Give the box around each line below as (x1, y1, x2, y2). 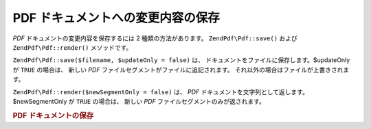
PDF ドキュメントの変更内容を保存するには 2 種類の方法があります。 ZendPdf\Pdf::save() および (12, 34, 298, 42)
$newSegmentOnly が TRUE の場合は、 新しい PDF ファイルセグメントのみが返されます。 (12, 97, 266, 105)
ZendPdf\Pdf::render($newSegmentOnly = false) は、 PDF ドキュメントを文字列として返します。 (12, 87, 309, 96)
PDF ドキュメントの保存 (12, 111, 94, 120)
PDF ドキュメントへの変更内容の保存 (12, 10, 220, 25)
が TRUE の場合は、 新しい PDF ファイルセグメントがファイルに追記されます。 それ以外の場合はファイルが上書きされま (12, 66, 350, 74)
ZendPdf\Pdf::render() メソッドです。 (12, 43, 133, 51)
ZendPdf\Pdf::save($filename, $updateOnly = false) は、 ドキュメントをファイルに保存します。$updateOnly (12, 56, 350, 64)
